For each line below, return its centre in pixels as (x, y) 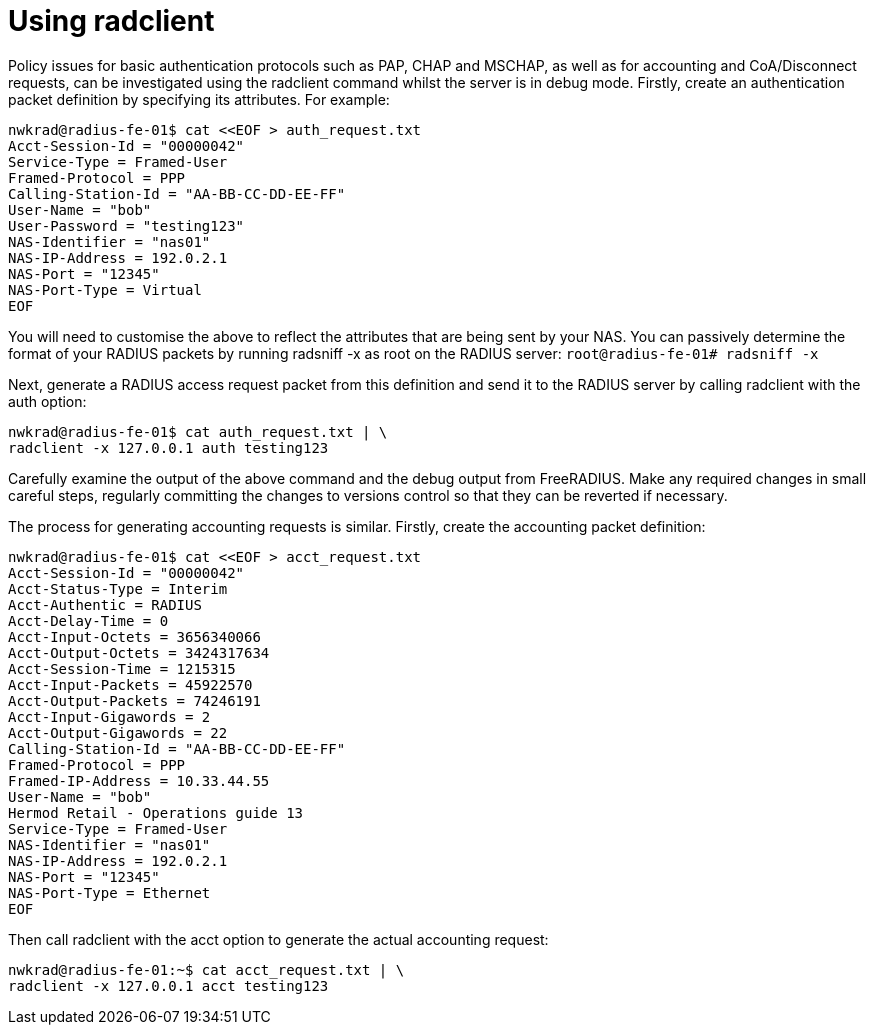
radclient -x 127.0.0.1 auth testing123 (168, 447)
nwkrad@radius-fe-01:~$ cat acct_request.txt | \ (206, 969)
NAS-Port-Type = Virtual (105, 289)
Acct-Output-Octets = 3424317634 (139, 652)
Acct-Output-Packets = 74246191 (134, 700)
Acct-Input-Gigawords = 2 (109, 716)
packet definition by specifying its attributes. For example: (199, 99)
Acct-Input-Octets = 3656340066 (134, 636)
